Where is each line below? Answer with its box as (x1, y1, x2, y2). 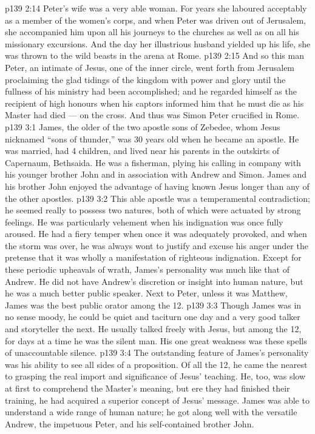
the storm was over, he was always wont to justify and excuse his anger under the (5, 239, 308, 252)
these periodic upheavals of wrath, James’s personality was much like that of (5, 263, 290, 276)
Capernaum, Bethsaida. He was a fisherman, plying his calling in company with (5, 156, 301, 169)
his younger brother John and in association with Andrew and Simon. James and (5, 168, 307, 181)
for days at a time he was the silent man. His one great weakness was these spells (5, 334, 307, 347)
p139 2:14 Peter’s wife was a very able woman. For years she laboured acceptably (5, 2, 307, 14)
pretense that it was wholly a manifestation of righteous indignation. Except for (5, 251, 302, 264)
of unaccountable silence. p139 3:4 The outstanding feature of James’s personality (5, 346, 309, 359)
